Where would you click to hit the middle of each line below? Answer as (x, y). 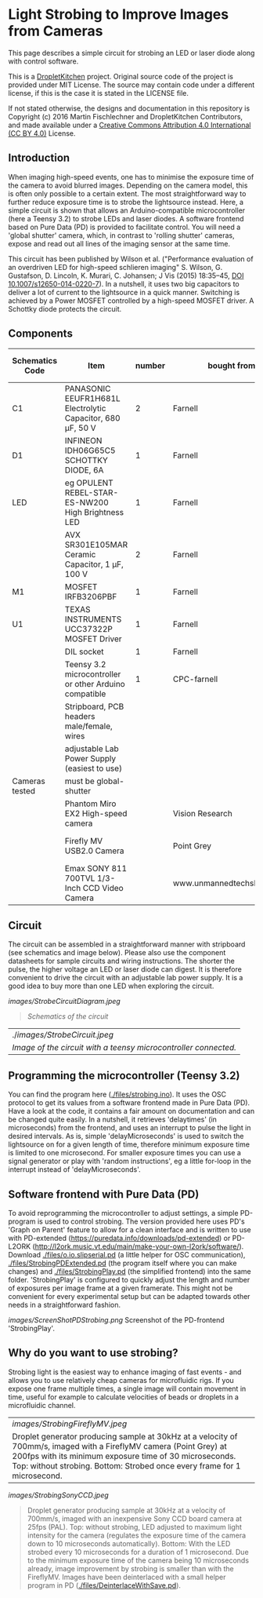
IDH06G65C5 (90, 451)
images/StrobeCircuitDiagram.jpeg (65, 1001)
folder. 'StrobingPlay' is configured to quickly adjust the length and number (129, 1280)
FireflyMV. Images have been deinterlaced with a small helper (126, 1577)
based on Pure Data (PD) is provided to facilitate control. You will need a (124, 227)
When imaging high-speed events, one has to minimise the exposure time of (131, 177)
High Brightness (94, 512)
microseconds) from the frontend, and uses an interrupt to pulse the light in (130, 1128)
